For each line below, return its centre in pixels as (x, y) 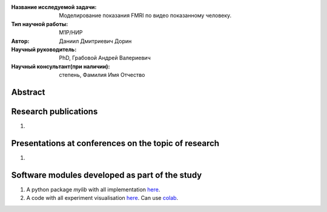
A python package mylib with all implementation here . (93, 189)
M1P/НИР (71, 33)
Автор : (20, 41)
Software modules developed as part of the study (107, 175)
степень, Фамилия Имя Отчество (102, 75)
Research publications (54, 111)
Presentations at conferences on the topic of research (115, 143)
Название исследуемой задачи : (54, 7)
